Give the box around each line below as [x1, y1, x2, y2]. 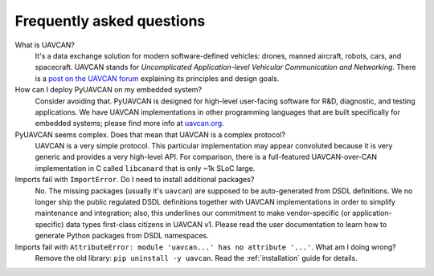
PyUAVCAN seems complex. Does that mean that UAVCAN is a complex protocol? [14, 129, 285, 140]
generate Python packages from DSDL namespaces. [35, 231, 209, 241]
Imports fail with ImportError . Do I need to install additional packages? [14, 175, 255, 185]
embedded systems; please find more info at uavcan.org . [35, 119, 224, 128]
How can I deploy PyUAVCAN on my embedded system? [14, 85, 203, 95]
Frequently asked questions [14, 12, 206, 30]
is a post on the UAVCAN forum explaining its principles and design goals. [35, 73, 280, 83]
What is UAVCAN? [14, 40, 76, 50]
